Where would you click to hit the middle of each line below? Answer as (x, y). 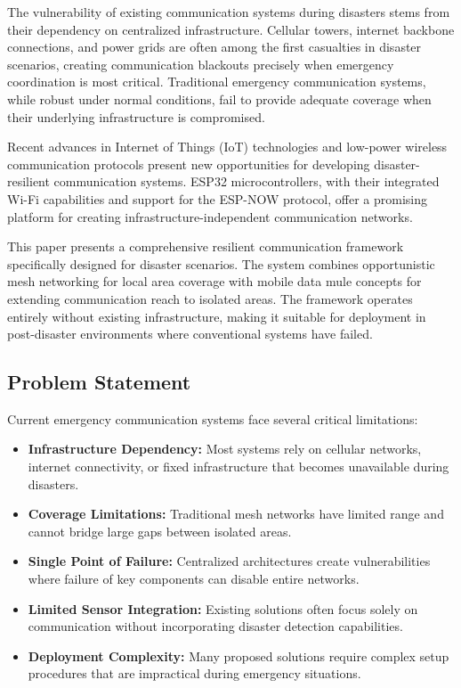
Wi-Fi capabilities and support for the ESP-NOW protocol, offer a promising (218, 198)
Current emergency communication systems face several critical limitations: (213, 418)
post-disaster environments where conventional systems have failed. (190, 334)
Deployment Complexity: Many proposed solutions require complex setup (239, 655)
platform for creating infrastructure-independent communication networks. (210, 216)
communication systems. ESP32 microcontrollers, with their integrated (247, 181)
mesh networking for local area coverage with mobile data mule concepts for (214, 281)
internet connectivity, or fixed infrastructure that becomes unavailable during (239, 467)
